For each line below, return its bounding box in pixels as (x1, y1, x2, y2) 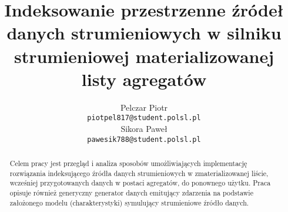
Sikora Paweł (120, 122, 168, 134)
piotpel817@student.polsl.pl (87, 114, 201, 122)
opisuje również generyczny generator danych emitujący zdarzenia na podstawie (9, 187, 253, 197)
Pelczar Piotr (120, 101, 168, 113)
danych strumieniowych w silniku (6, 21, 282, 45)
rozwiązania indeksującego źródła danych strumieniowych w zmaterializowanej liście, (9, 168, 269, 178)
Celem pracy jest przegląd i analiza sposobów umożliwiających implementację (9, 158, 247, 168)
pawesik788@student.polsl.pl (87, 135, 201, 144)
